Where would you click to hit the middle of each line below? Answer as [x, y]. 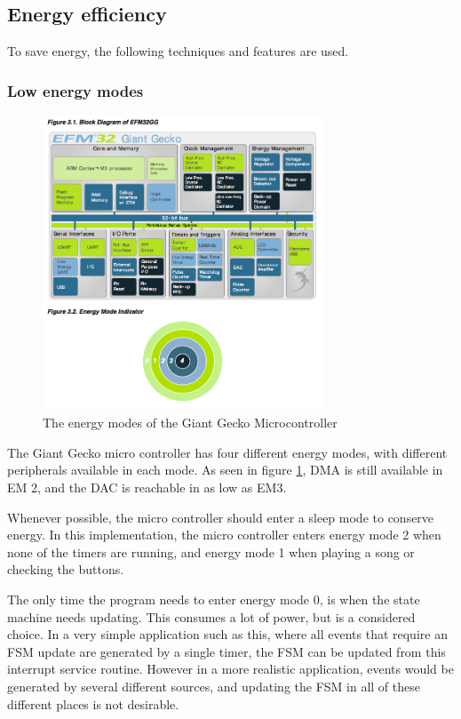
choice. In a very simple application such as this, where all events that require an [227, 634]
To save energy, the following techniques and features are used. [178, 51]
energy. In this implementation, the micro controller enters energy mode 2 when [224, 535]
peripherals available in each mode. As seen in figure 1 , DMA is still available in [225, 470]
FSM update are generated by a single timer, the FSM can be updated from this [227, 651]
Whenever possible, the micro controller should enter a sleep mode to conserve [221, 517]
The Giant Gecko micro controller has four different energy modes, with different [227, 452]
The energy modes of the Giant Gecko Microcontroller [190, 423]
